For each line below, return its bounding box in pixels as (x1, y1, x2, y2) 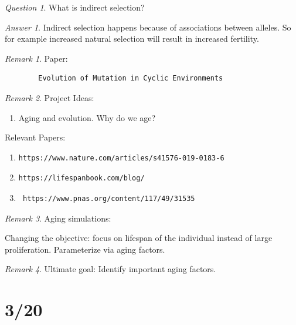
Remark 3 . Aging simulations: (5, 212, 111, 224)
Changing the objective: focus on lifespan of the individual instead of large (5, 232, 273, 244)
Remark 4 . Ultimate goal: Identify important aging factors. (5, 263, 216, 275)
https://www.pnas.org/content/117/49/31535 (22, 194, 195, 203)
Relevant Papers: (5, 131, 66, 143)
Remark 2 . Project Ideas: (5, 91, 94, 103)
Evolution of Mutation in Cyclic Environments (38, 74, 223, 83)
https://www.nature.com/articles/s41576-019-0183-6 (18, 153, 224, 162)
